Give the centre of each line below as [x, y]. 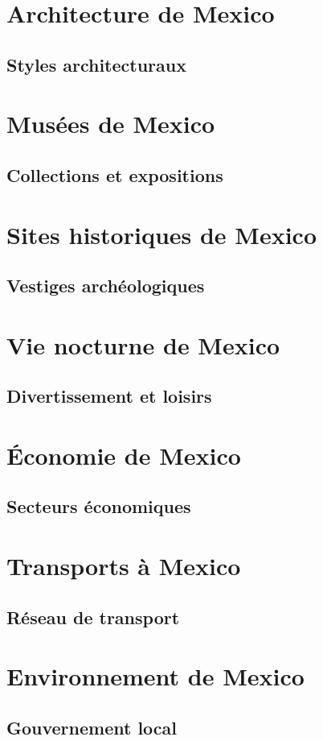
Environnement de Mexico [155, 676]
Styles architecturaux [96, 64]
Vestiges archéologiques [106, 286]
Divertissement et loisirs [109, 396]
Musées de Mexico [111, 124]
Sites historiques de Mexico [162, 234]
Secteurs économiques [99, 506]
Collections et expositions [115, 174]
